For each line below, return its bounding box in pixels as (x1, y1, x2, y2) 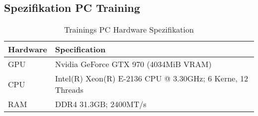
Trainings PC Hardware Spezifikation (64, 24, 194, 36)
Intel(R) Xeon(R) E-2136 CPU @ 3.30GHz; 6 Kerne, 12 (55, 73, 248, 84)
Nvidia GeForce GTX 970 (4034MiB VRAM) (55, 58, 212, 70)
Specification (55, 43, 106, 55)
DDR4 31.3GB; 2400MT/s (55, 98, 147, 110)
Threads (55, 84, 83, 96)
